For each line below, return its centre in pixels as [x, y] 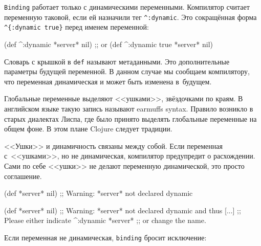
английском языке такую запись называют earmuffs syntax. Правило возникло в [129, 108]
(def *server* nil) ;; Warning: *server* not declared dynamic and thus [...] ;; [123, 210]
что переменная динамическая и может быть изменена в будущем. [108, 81]
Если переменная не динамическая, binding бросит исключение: [105, 237]
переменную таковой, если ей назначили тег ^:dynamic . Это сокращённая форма [130, 17]
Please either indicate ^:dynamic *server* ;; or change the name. [105, 220]
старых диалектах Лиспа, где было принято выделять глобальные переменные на [130, 118]
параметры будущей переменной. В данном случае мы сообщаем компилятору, [127, 71]
